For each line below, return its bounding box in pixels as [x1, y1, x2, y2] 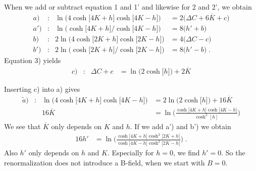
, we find [173, 147, 200, 158]
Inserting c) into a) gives [4, 83, 80, 94]
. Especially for [107, 147, 154, 158]
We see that [4, 121, 41, 131]
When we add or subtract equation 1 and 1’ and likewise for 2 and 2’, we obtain [4, 2, 252, 12]
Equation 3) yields [4, 54, 61, 65]
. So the [221, 147, 245, 158]
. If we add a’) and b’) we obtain [130, 121, 231, 131]
